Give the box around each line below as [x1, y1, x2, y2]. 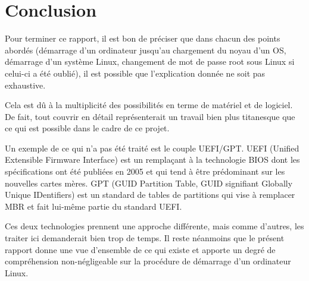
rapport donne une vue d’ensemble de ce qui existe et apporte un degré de [5, 243, 276, 255]
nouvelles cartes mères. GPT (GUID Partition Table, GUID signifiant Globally [5, 176, 293, 189]
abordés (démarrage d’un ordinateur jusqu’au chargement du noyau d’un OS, [5, 43, 286, 56]
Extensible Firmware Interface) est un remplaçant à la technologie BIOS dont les [5, 153, 300, 166]
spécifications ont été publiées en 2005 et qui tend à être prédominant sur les [5, 165, 285, 178]
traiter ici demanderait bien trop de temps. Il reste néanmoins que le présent [5, 232, 285, 244]
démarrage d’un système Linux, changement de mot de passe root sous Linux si [5, 55, 295, 68]
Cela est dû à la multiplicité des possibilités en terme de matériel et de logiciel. [5, 99, 293, 111]
